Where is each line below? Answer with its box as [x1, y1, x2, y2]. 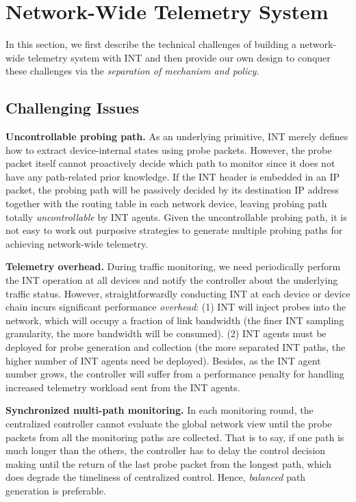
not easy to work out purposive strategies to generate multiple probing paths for [5, 223, 343, 237]
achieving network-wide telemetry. [5, 236, 149, 250]
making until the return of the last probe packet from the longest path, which [5, 456, 331, 471]
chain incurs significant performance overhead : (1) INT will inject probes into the [5, 300, 346, 314]
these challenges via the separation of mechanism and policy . [5, 64, 259, 78]
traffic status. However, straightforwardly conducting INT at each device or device [5, 286, 351, 300]
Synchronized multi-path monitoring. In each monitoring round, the [5, 403, 314, 417]
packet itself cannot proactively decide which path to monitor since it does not [5, 156, 335, 170]
